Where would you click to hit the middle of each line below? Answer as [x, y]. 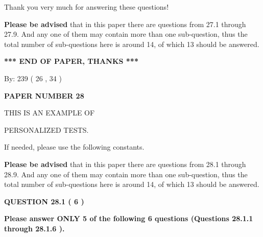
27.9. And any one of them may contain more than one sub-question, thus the [126, 34]
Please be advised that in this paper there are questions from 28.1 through [125, 164]
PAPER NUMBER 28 [44, 95]
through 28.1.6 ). [34, 228]
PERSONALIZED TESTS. [46, 129]
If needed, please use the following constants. [74, 147]
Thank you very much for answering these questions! [87, 7]
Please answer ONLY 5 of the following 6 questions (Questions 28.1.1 [129, 218]
